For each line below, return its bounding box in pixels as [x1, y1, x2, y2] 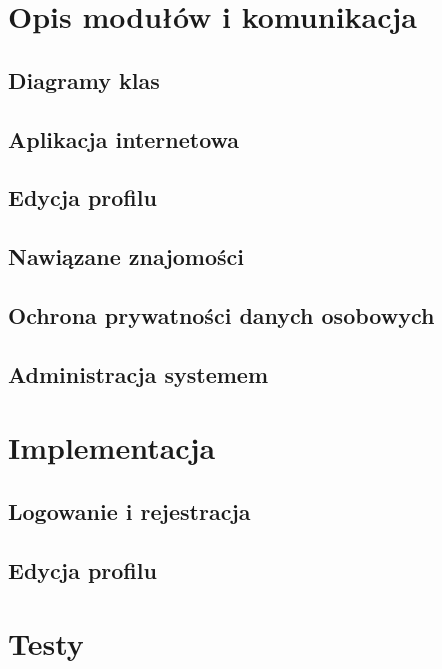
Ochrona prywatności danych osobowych [8, 299, 435, 330]
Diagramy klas [8, 64, 160, 95]
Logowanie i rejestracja [8, 495, 251, 526]
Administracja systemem [8, 358, 268, 389]
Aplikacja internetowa [8, 123, 240, 154]
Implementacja [8, 427, 216, 468]
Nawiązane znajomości [8, 241, 245, 272]
